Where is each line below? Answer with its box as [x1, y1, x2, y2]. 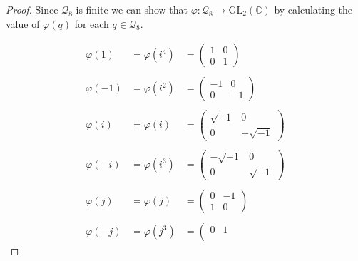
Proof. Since [6, 2, 58, 16]
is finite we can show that [76, 2, 188, 16]
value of [6, 16, 40, 31]
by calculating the [274, 2, 353, 16]
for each [74, 16, 109, 31]
